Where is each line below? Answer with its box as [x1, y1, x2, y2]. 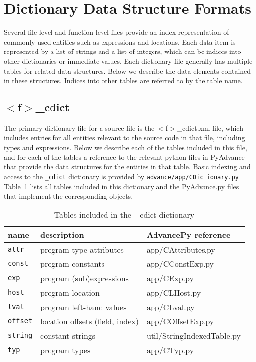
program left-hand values [40, 301, 127, 312]
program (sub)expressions [40, 272, 129, 284]
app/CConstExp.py [146, 258, 214, 269]
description [40, 228, 84, 240]
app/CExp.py [146, 272, 194, 284]
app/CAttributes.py [146, 243, 215, 255]
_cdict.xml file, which [177, 122, 243, 133]
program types [40, 344, 91, 356]
